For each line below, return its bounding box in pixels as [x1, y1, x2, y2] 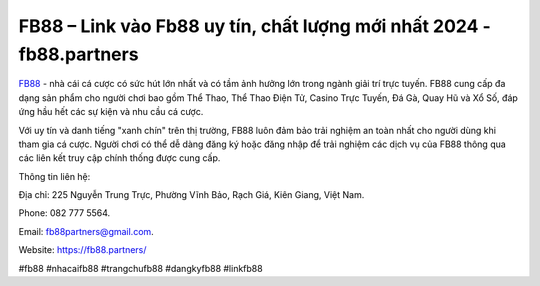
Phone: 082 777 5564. [18, 207, 111, 219]
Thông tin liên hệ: [18, 170, 91, 182]
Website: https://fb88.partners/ [18, 244, 147, 256]
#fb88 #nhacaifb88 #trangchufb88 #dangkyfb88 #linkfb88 [18, 262, 264, 274]
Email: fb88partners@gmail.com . [18, 225, 154, 237]
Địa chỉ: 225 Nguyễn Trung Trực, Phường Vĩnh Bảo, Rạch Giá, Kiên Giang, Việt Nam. [18, 189, 365, 201]
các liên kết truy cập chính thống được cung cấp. [18, 152, 221, 164]
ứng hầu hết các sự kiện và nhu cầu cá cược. [18, 106, 204, 118]
